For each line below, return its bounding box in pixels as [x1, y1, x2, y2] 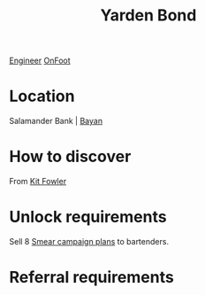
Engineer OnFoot [9, 55, 71, 66]
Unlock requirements [9, 207, 167, 227]
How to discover [9, 147, 132, 167]
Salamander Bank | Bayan [9, 116, 103, 127]
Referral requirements [9, 268, 174, 288]
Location [9, 86, 75, 106]
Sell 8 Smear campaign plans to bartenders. [9, 237, 170, 246]
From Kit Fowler [9, 176, 67, 187]
